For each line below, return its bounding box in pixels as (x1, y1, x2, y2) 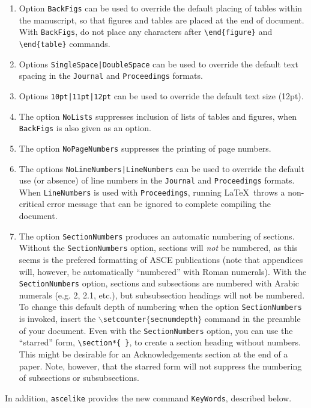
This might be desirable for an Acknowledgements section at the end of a (19, 348, 288, 360)
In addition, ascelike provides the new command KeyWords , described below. (5, 391, 292, 404)
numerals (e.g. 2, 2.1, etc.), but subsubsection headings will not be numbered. (19, 288, 305, 301)
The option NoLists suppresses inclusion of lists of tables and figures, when (19, 110, 297, 122)
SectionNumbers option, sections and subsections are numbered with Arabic (19, 277, 300, 289)
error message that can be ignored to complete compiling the (47, 197, 271, 210)
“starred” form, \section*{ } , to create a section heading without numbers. (19, 336, 301, 348)
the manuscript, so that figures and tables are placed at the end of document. (19, 13, 304, 26)
